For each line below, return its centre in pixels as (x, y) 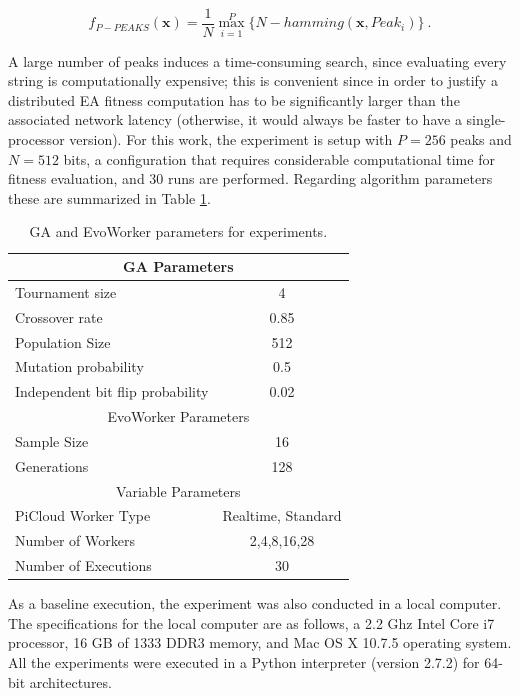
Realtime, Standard (282, 515)
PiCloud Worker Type (83, 515)
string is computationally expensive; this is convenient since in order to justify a (253, 80)
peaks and (481, 139)
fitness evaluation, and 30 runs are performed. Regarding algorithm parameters (250, 178)
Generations (52, 465)
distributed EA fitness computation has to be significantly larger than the (234, 99)
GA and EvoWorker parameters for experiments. (178, 231)
